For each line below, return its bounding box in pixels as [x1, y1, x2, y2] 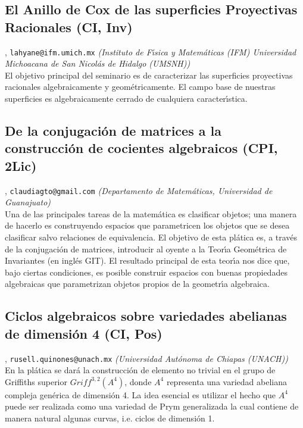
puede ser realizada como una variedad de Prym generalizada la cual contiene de [5, 400, 299, 413]
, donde [124, 375, 152, 388]
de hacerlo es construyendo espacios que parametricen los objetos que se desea [5, 219, 290, 232]
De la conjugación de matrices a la [5, 121, 221, 140]
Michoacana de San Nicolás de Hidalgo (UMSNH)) [5, 57, 190, 70]
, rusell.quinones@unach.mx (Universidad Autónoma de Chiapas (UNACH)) [5, 352, 288, 364]
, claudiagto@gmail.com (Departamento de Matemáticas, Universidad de [5, 184, 273, 196]
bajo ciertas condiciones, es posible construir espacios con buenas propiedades [5, 265, 288, 278]
